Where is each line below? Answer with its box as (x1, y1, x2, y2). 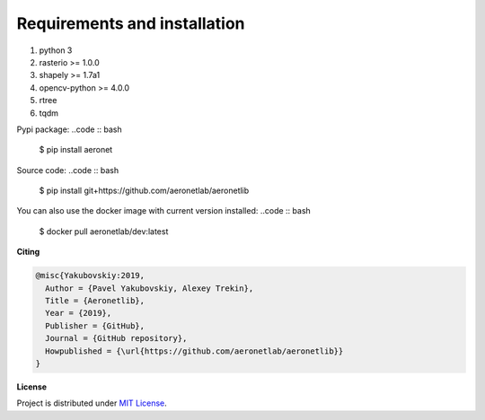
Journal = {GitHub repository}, (45, 333, 188, 344)
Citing (16, 247, 40, 258)
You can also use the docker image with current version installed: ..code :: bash (16, 206, 312, 216)
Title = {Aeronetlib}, (45, 296, 145, 305)
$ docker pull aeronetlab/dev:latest (39, 225, 169, 237)
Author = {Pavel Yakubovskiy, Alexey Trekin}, (45, 283, 254, 293)
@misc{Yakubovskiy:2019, (35, 270, 145, 281)
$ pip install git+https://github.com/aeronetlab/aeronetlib (39, 185, 250, 197)
